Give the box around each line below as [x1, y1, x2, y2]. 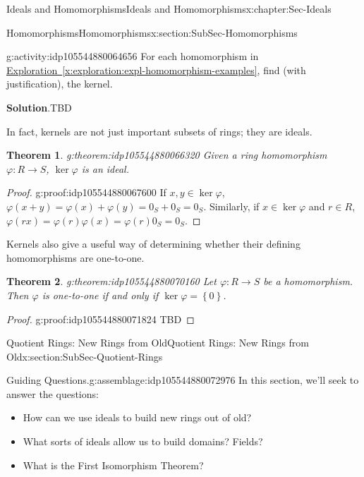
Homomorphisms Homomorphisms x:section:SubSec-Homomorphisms [6, 25, 298, 40]
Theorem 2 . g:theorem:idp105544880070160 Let [6, 274, 217, 289]
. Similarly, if [203, 198, 260, 213]
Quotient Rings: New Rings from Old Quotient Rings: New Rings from [6, 335, 309, 350]
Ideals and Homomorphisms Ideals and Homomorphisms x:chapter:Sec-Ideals [6, 1, 332, 16]
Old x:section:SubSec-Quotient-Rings [6, 349, 163, 363]
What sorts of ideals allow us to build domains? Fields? [23, 434, 263, 449]
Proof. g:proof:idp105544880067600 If [6, 185, 166, 200]
